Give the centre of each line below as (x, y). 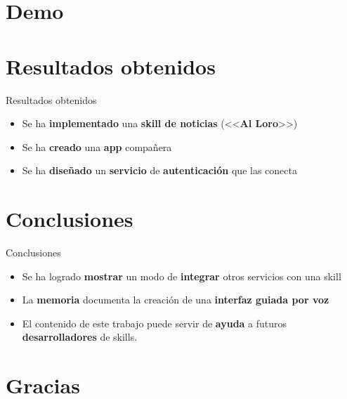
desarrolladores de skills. (80, 337)
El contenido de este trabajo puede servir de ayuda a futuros (155, 323)
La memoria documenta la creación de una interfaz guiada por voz (176, 300)
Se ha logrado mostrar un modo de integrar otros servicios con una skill (182, 276)
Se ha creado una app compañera (97, 146)
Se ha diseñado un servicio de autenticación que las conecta (159, 170)
